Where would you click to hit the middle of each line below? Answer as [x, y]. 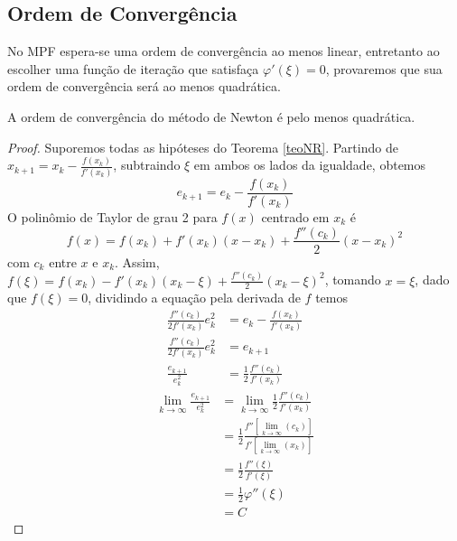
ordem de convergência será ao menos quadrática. [144, 86]
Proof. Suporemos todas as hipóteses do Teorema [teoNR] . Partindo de [203, 147]
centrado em [295, 216]
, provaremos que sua [384, 68]
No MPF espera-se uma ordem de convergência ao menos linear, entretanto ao [224, 51]
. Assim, [137, 261]
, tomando [353, 280]
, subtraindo [147, 165]
